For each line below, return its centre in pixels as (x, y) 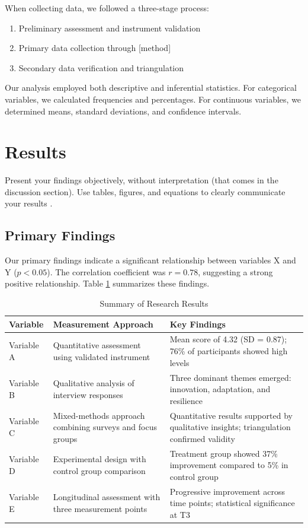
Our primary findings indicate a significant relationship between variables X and (150, 260)
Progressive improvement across (227, 491)
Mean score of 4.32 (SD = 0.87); (228, 339)
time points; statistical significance (232, 503)
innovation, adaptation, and (220, 389)
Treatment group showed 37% (224, 453)
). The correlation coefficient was (106, 271)
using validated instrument (102, 356)
